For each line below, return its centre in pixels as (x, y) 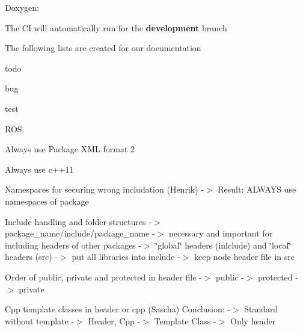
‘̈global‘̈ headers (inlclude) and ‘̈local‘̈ (223, 245)
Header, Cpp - (114, 320)
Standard (261, 309)
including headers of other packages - (73, 245)
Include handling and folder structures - (78, 221)
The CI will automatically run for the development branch (116, 27)
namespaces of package (47, 201)
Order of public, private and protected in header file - (103, 277)
